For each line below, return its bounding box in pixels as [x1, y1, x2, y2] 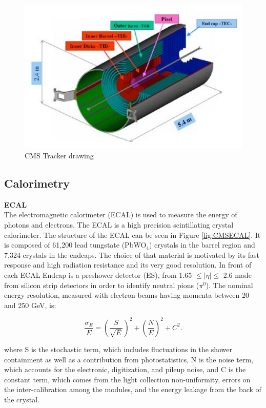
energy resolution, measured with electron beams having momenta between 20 [4, 290, 249, 300]
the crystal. [4, 394, 39, 404]
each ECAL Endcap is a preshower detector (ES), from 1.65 [4, 270, 192, 280]
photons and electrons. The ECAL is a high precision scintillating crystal [4, 219, 234, 230]
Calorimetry [4, 175, 70, 191]
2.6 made [223, 270, 252, 280]
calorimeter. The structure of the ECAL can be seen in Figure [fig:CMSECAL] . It [4, 229, 261, 240]
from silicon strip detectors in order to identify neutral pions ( [4, 279, 199, 290]
